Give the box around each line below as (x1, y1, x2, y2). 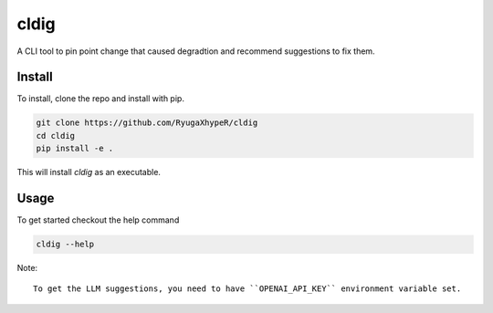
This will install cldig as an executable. (16, 167, 162, 178)
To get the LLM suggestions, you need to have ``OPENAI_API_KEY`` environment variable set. (33, 284, 462, 294)
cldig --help (36, 239, 95, 250)
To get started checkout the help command (16, 214, 180, 225)
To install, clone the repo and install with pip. (16, 93, 184, 104)
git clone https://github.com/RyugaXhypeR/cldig (36, 118, 258, 128)
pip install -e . (36, 143, 114, 154)
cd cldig (36, 130, 76, 141)
